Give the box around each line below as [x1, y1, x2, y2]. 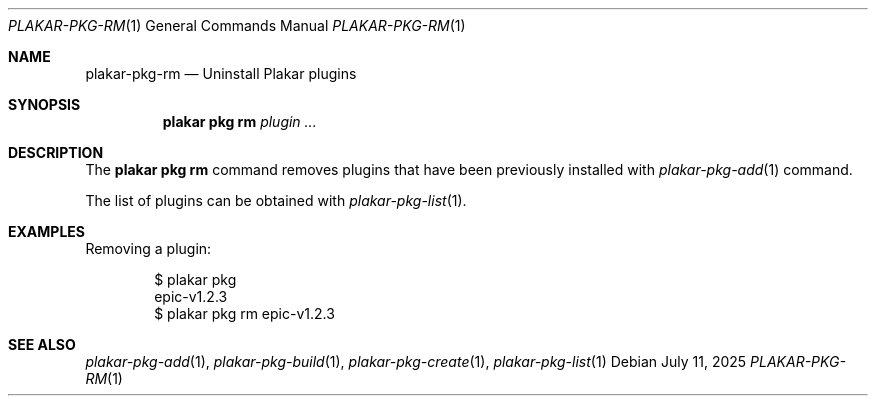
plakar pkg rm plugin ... [162, 113, 317, 130]
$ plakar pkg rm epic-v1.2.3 [154, 305, 335, 322]
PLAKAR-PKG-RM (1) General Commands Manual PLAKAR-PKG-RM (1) [8, 17, 466, 34]
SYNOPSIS [8, 96, 81, 113]
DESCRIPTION [8, 144, 104, 161]
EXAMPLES [8, 223, 85, 240]
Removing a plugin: [85, 240, 212, 257]
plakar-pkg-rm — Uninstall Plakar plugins [85, 65, 357, 82]
